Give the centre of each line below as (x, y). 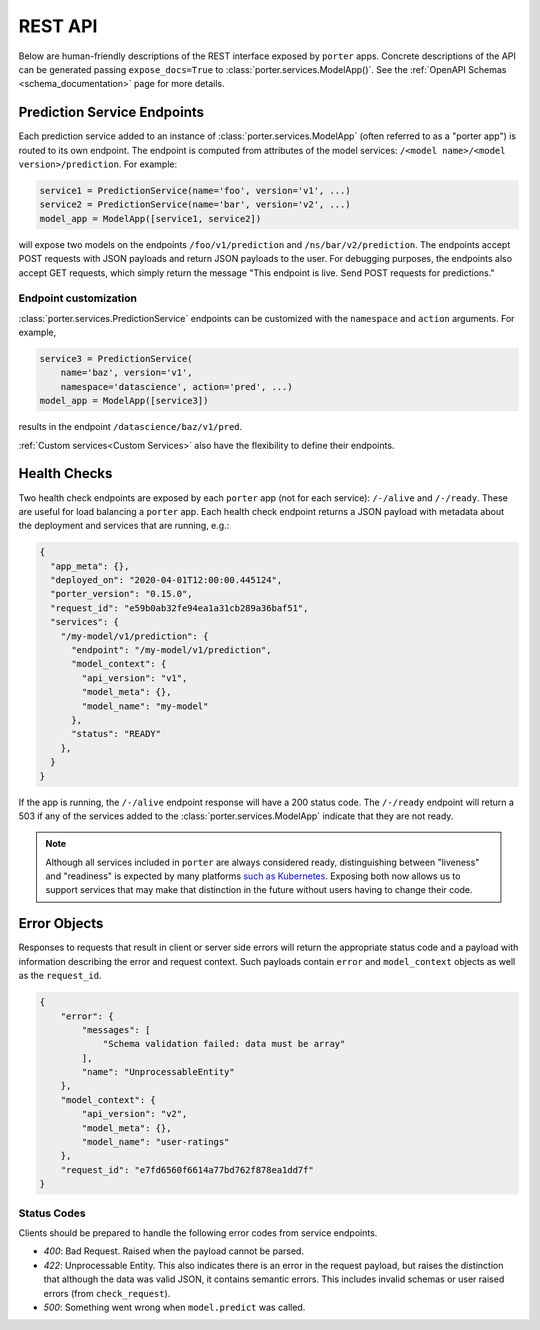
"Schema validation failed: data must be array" (224, 1044)
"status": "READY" (116, 734)
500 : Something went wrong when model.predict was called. (174, 1307)
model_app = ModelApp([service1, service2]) (150, 218)
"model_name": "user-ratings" (155, 1142)
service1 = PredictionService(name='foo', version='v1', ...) (195, 190)
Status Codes (52, 1213)
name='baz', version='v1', (127, 373)
